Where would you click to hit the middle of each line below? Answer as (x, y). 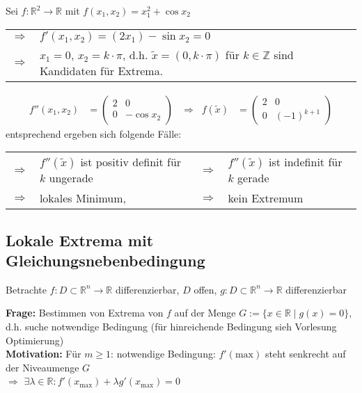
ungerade (71, 178)
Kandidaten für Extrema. (101, 70)
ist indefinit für (305, 162)
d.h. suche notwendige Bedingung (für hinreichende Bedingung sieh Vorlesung (171, 326)
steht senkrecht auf (305, 354)
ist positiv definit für (131, 162)
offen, (205, 289)
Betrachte (26, 289)
